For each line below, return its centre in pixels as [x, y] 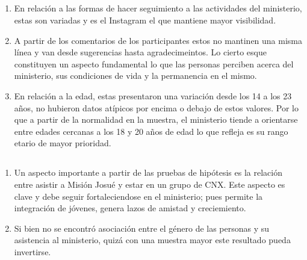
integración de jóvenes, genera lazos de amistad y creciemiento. [130, 208]
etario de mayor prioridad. [63, 143]
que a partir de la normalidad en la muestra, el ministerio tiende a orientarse [156, 119]
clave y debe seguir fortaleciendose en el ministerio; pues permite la [138, 196]
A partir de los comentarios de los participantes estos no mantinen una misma [158, 40]
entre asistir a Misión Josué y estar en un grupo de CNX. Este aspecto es [150, 184]
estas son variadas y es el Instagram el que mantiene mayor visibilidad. [145, 20]
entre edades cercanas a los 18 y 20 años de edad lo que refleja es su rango [151, 131]
